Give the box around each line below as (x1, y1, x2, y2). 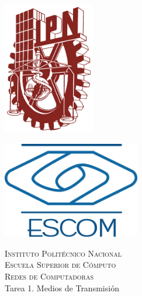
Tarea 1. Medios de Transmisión (5, 281, 119, 294)
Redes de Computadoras (5, 270, 93, 282)
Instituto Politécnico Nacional (5, 247, 122, 259)
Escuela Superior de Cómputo (5, 258, 116, 271)
